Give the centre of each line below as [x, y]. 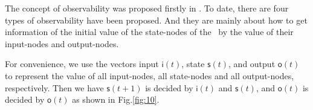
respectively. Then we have [54, 87]
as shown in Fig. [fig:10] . [116, 99]
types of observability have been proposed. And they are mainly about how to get [156, 20]
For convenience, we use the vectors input [82, 64]
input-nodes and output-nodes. [62, 43]
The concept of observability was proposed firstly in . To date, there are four [147, 8]
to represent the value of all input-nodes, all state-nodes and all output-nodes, [150, 75]
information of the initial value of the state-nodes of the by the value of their [149, 32]
